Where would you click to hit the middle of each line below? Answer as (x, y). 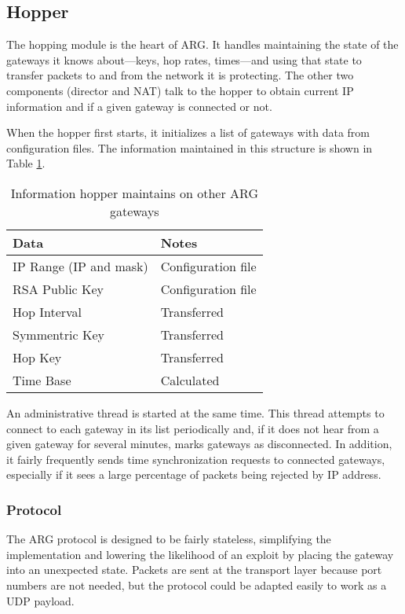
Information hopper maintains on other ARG (134, 193)
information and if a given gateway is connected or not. (139, 106)
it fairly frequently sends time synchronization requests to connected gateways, (196, 459)
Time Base (42, 380)
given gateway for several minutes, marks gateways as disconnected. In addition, (199, 444)
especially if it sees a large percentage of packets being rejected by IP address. (194, 474)
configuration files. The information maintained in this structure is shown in (190, 147)
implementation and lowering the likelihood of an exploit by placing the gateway (200, 554)
